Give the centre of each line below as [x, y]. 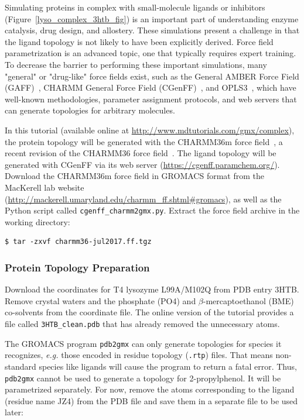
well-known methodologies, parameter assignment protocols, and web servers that [151, 99]
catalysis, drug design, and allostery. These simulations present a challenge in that [152, 30]
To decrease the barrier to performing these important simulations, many [136, 64]
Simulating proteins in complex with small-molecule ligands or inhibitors [135, 7]
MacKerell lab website [45, 187]
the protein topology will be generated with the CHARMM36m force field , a [144, 141]
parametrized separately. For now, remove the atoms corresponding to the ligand [150, 389]
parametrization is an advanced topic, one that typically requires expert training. [151, 53]
